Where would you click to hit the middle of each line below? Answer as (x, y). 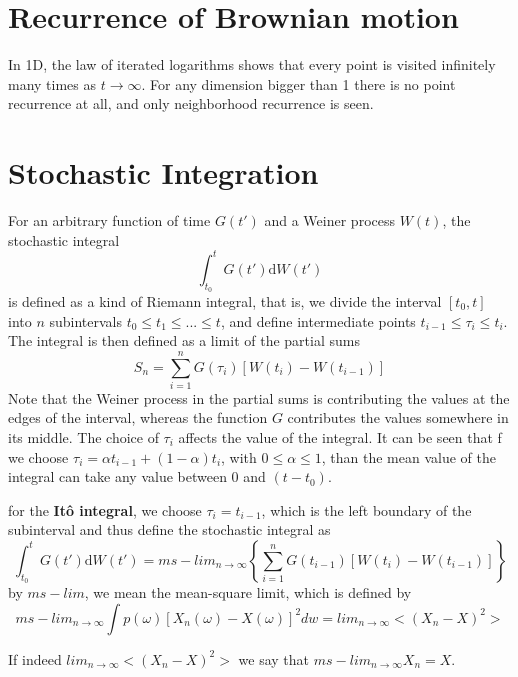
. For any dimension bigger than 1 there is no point (298, 83)
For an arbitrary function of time (109, 220)
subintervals (86, 320)
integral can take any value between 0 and (137, 476)
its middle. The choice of (83, 437)
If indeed (35, 658)
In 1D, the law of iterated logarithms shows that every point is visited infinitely (252, 64)
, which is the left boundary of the (366, 509)
